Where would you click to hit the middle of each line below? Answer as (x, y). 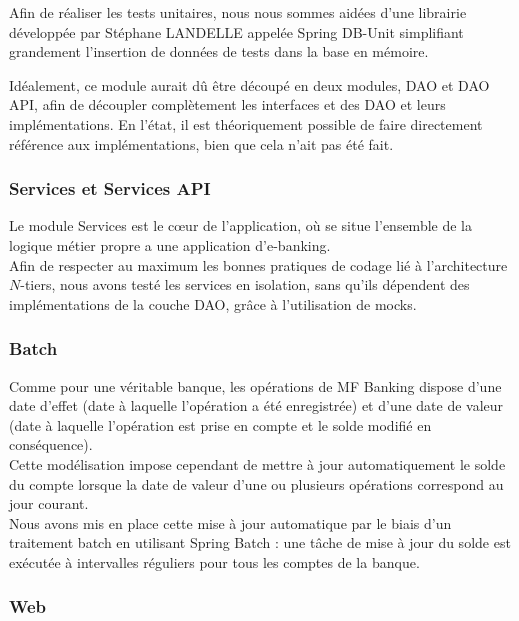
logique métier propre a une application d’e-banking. (170, 244)
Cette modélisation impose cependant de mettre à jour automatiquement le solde (257, 463)
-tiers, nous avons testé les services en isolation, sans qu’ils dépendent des (245, 284)
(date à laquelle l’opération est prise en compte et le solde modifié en (220, 424)
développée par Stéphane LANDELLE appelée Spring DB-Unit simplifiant (236, 31)
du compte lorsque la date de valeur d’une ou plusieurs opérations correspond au (256, 483)
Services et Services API (110, 188)
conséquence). (51, 444)
